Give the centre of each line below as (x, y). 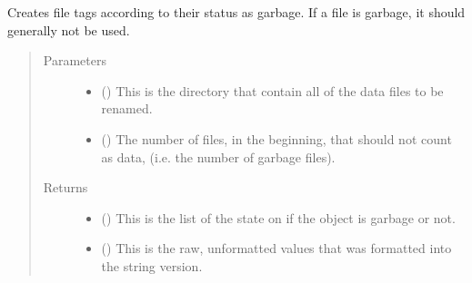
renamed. (127, 108)
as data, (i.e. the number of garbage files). (218, 156)
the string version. (152, 265)
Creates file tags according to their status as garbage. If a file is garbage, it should (236, 12)
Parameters (75, 60)
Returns (65, 187)
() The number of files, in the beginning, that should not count (276, 138)
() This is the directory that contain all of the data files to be (272, 90)
